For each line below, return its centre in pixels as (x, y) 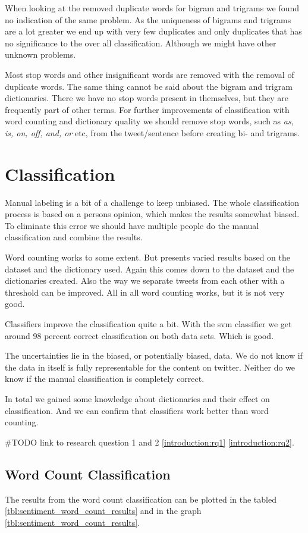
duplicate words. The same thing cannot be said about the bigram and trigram (149, 86)
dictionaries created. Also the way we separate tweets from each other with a (145, 280)
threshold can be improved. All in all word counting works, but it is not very (145, 292)
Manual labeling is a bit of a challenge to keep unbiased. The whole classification (152, 202)
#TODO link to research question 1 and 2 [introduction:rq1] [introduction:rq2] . (150, 442)
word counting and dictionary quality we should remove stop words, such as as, (149, 121)
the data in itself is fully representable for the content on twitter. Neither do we (150, 367)
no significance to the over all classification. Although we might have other (141, 43)
